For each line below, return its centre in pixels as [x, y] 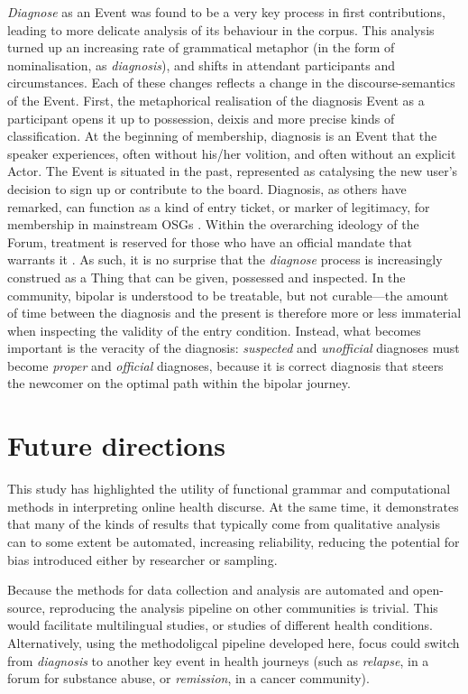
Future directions [116, 445]
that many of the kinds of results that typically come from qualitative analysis [224, 524]
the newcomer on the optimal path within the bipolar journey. [179, 383]
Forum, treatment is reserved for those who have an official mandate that [210, 241]
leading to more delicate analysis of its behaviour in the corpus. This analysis [221, 29]
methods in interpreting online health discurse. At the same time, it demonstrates [233, 506]
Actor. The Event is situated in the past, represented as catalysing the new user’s [233, 171]
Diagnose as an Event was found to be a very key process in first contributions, [226, 12]
